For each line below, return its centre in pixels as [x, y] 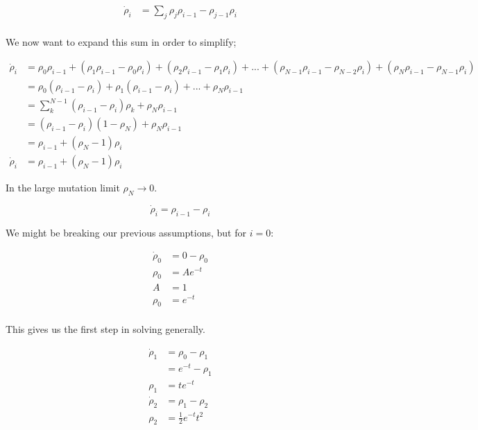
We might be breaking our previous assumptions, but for [126, 232]
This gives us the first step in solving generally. [105, 329]
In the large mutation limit [63, 188]
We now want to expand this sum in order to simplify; [121, 41]
